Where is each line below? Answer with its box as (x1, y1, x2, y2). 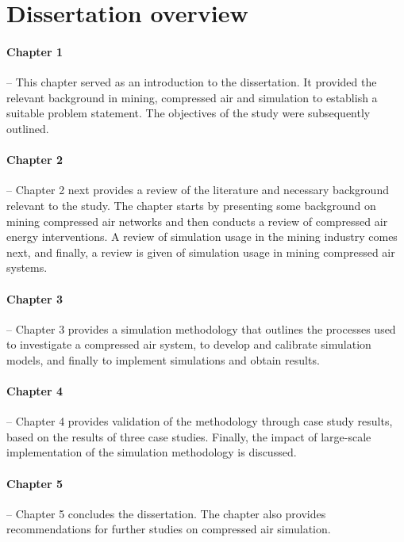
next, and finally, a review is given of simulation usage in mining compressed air (6, 243, 395, 260)
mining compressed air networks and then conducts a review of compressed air (6, 212, 388, 229)
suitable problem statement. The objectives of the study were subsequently (6, 105, 371, 121)
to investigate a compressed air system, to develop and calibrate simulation (6, 336, 371, 353)
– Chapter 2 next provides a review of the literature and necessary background (6, 181, 389, 198)
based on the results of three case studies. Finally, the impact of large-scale (6, 428, 371, 445)
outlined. (6, 120, 49, 136)
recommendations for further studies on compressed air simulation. (6, 521, 331, 537)
